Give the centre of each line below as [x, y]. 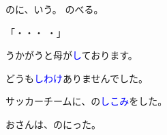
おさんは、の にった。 [53, 124]
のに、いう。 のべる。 [55, 9]
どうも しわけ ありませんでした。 [77, 78]
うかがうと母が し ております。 [72, 55]
